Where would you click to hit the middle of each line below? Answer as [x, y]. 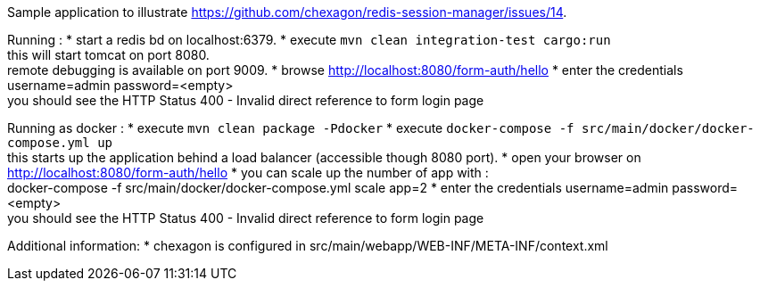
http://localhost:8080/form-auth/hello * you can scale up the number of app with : [248, 173]
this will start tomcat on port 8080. [108, 55]
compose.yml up [60, 143]
